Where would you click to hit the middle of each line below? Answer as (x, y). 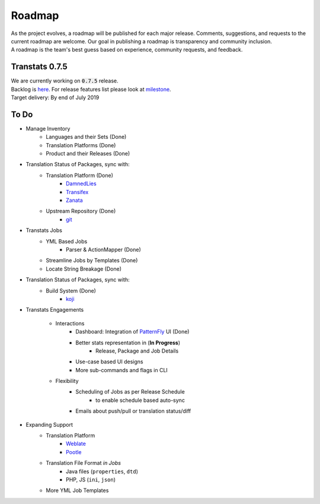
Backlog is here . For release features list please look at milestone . (91, 89)
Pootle (74, 452)
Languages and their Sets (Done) (86, 137)
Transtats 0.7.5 (39, 67)
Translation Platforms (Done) (81, 145)
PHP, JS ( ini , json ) (91, 479)
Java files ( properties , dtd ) (102, 471)
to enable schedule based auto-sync (140, 400)
